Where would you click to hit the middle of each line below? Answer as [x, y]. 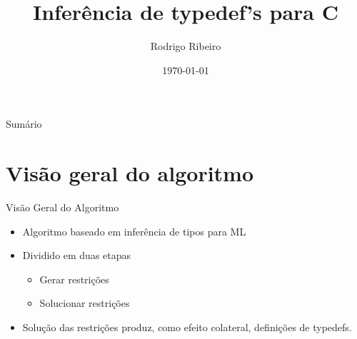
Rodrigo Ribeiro [186, 46]
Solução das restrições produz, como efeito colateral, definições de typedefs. [187, 327]
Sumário [24, 124]
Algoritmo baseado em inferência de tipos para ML [134, 231]
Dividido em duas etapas [77, 255]
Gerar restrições [74, 279]
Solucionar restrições [85, 303]
